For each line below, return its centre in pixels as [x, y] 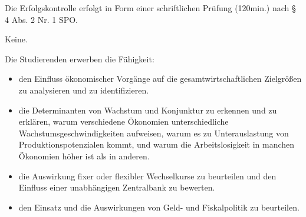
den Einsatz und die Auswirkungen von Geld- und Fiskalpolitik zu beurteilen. [159, 207]
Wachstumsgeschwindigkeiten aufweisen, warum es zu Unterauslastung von [154, 133]
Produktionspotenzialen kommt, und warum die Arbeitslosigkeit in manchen [157, 144]
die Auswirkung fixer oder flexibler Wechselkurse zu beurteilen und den [147, 176]
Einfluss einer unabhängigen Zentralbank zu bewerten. [117, 187]
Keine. [16, 39]
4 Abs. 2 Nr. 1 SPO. [41, 19]
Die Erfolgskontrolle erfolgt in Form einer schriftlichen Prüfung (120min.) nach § [150, 8]
